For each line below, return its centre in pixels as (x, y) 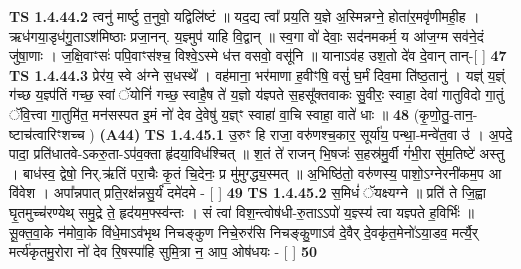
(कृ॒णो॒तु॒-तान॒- (445, 113)
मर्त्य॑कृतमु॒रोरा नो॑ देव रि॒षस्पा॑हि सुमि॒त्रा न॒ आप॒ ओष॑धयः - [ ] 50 (163, 251)
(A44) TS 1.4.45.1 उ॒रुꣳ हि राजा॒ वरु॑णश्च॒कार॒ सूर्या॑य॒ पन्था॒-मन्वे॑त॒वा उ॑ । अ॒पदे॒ (306, 133)
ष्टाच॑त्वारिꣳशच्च (47, 133)
